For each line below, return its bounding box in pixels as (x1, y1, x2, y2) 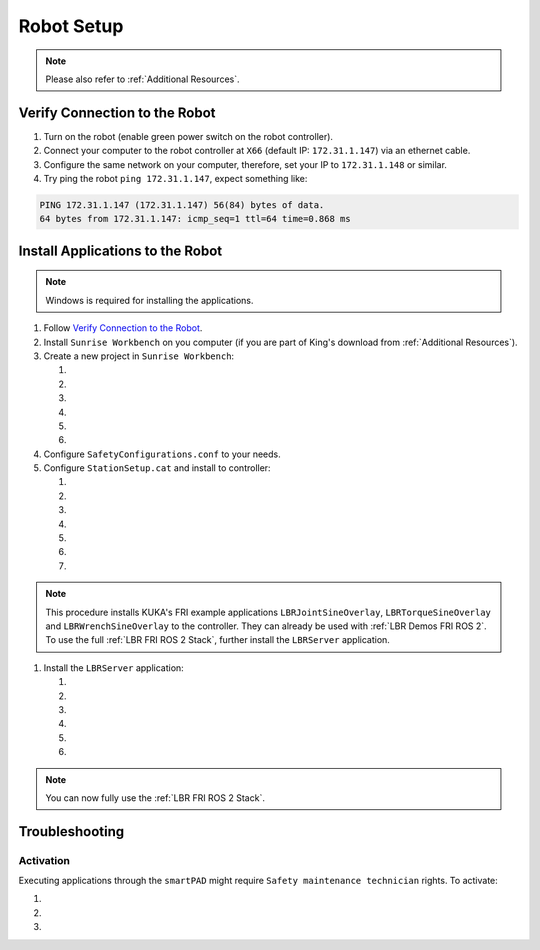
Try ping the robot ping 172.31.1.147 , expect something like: (43, 173, 308, 185)
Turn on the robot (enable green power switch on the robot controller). (43, 130, 334, 142)
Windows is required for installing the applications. (45, 294, 254, 306)
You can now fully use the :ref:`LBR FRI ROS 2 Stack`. (45, 791, 265, 804)
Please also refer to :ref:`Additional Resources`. (45, 73, 240, 85)
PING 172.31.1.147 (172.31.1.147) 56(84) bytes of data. (39, 200, 325, 210)
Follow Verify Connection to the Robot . (43, 322, 203, 334)
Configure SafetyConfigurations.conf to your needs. (43, 448, 281, 460)
